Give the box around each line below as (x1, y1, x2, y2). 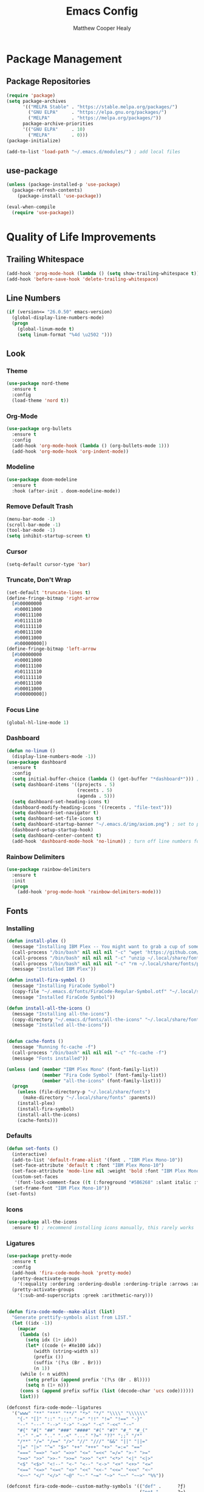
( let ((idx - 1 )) (12, 1320, 53, 1326)
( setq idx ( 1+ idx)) (25, 1337, 78, 1343)
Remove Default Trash (6, 502, 73, 511)
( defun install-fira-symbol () (6, 977, 86, 983)
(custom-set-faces (12, 1174, 59, 1180)
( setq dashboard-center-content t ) (12, 832, 102, 838)
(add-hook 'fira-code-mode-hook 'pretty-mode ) (12, 1270, 132, 1276)
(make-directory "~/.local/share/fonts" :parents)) (22, 1095, 156, 1101)
